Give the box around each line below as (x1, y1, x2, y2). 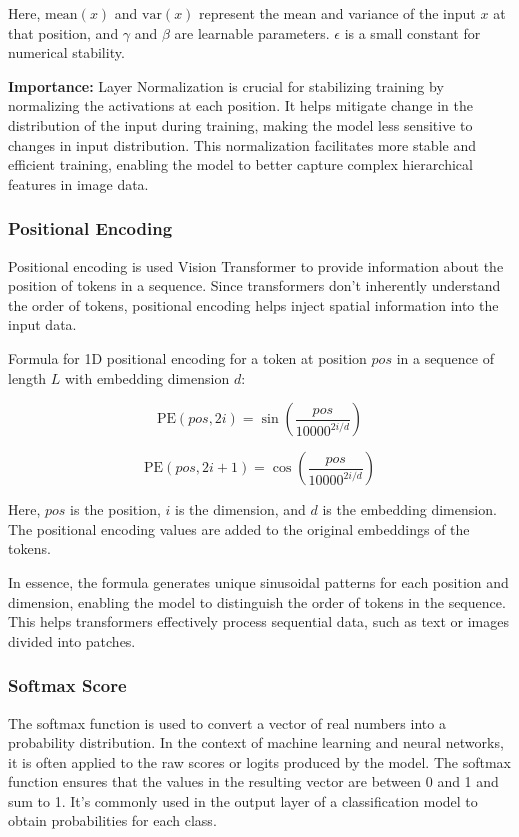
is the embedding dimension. (322, 499, 497, 520)
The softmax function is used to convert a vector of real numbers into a (8, 712, 446, 733)
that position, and (8, 22, 119, 43)
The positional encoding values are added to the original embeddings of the (8, 518, 470, 539)
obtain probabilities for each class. (8, 810, 217, 831)
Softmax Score (8, 673, 127, 698)
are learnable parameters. (174, 22, 330, 43)
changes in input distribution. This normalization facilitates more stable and (8, 134, 476, 155)
